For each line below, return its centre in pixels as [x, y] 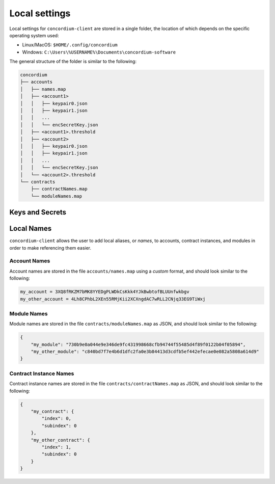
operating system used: [34, 35]
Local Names [31, 228]
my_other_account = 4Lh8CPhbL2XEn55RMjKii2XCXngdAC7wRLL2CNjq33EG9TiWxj [113, 299]
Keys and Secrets [38, 212]
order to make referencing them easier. [50, 248]
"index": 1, [56, 447]
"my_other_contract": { [60, 440]
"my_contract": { [52, 411]
